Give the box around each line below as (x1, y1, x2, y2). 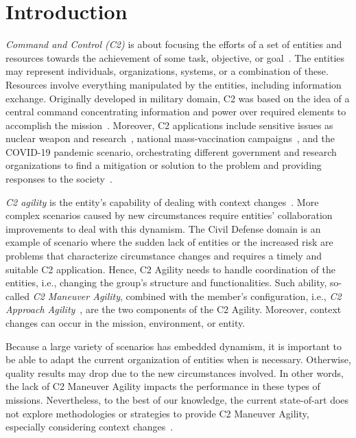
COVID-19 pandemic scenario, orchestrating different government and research (5, 144, 337, 159)
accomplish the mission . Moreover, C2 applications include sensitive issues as (5, 117, 333, 132)
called (5, 288, 29, 303)
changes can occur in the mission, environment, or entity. (5, 316, 246, 330)
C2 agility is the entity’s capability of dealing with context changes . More (5, 194, 319, 209)
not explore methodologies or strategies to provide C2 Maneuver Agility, (5, 406, 309, 420)
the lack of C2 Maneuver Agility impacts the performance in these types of (5, 379, 320, 393)
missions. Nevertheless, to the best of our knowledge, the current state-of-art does (5, 392, 349, 406)
